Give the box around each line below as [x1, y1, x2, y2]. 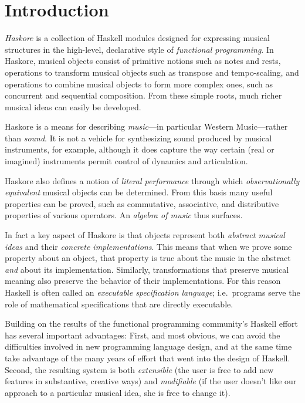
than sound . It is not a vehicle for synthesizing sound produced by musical [5, 131, 272, 144]
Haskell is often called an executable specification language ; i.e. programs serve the [5, 286, 300, 298]
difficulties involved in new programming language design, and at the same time [5, 340, 292, 353]
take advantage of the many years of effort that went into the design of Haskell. [5, 351, 290, 364]
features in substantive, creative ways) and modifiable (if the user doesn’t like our [5, 375, 297, 387]
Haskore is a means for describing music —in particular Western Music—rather [5, 120, 288, 133]
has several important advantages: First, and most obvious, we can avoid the [5, 329, 280, 341]
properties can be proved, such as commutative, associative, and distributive [5, 197, 279, 209]
